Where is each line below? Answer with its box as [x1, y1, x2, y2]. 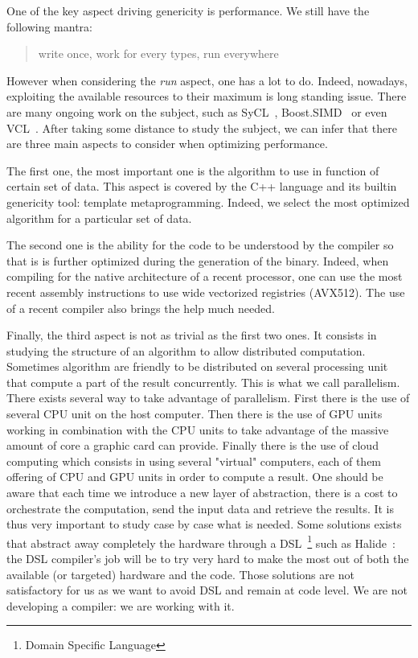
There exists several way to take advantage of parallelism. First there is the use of [6, 389, 410, 406]
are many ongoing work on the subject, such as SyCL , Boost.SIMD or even [6, 103, 387, 120]
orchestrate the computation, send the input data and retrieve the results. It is [6, 500, 395, 516]
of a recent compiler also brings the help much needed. [6, 299, 275, 316]
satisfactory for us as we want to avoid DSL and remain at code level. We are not [6, 582, 408, 598]
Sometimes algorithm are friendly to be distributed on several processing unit [6, 358, 388, 375]
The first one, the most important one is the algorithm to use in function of [6, 162, 379, 179]
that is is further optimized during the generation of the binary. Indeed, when [6, 252, 389, 269]
